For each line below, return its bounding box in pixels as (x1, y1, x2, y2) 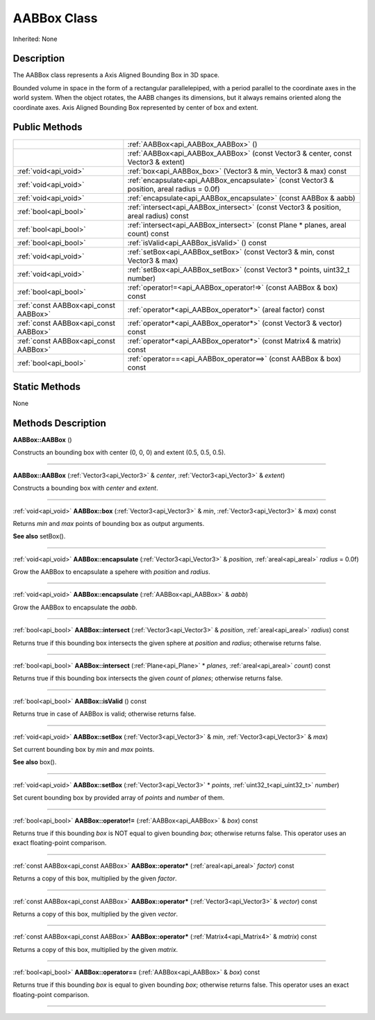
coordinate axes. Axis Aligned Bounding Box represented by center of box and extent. (12, 103, 258, 111)
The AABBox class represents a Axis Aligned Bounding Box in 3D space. (12, 71, 220, 79)
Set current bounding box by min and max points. (12, 745, 155, 753)
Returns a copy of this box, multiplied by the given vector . (12, 910, 178, 918)
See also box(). (12, 758, 57, 766)
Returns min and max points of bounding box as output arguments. (12, 519, 205, 527)
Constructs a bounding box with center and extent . (12, 484, 158, 493)
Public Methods (12, 122, 83, 133)
